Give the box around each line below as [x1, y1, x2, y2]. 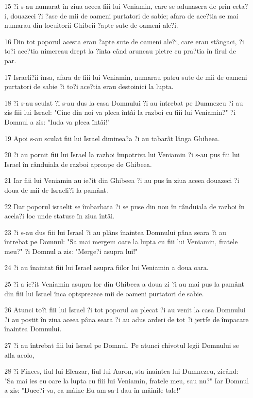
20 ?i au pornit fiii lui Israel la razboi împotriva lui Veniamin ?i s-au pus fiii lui [4, 149, 240, 160]
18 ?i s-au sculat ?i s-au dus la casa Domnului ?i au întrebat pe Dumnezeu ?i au [4, 97, 243, 108]
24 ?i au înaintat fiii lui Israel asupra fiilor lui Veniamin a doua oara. [4, 262, 209, 272]
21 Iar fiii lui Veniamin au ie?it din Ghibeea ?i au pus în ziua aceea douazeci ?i [4, 175, 239, 185]
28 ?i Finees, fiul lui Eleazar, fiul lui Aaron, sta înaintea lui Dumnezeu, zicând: [4, 366, 238, 376]
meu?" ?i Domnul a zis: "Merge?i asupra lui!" [4, 246, 138, 256]
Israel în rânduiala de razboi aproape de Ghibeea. [4, 159, 152, 169]
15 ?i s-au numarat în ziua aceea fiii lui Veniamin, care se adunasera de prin [4, 1, 231, 11]
